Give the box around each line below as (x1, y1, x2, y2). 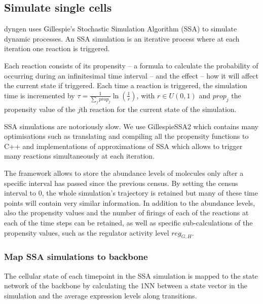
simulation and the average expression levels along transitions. (4, 290, 197, 300)
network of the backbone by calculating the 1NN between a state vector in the (4, 280, 248, 291)
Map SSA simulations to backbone (4, 250, 148, 263)
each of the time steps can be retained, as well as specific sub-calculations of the (4, 217, 253, 227)
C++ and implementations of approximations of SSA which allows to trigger (4, 140, 243, 151)
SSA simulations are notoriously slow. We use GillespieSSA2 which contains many (4, 121, 258, 131)
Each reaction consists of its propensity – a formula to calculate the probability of (4, 60, 258, 70)
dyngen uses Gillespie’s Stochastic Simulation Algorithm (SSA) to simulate (4, 23, 237, 34)
